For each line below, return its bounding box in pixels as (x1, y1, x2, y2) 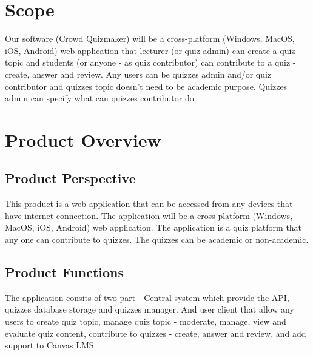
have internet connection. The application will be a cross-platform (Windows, (5, 209, 293, 221)
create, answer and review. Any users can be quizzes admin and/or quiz (5, 67, 272, 80)
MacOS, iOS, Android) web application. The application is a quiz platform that (5, 221, 302, 234)
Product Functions (5, 263, 124, 282)
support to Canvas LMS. (5, 339, 96, 351)
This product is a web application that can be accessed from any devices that (5, 197, 293, 210)
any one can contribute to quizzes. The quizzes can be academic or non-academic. (5, 233, 309, 246)
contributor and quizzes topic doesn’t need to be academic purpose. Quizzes (5, 79, 288, 92)
